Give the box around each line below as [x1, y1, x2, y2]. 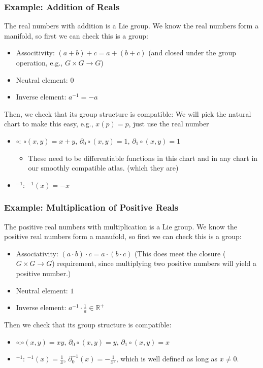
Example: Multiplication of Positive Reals [4, 201, 179, 214]
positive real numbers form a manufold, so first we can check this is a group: [4, 231, 242, 242]
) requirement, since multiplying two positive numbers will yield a [52, 258, 256, 269]
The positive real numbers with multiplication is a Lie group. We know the [4, 221, 238, 231]
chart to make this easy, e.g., [4, 118, 93, 129]
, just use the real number [128, 118, 209, 129]
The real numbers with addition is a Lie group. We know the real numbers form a [4, 20, 259, 31]
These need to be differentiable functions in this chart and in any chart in [28, 152, 258, 163]
